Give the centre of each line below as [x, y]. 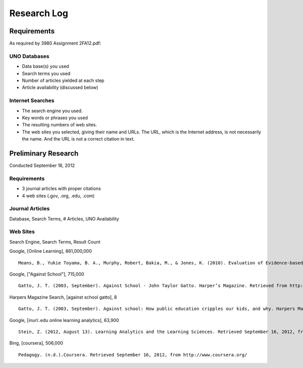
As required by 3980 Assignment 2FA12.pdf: [55, 43]
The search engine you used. [52, 111]
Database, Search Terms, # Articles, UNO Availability [64, 219]
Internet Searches [32, 101]
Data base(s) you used [45, 66]
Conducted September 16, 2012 [42, 165]
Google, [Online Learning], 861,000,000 [50, 251]
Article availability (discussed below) [60, 87]
